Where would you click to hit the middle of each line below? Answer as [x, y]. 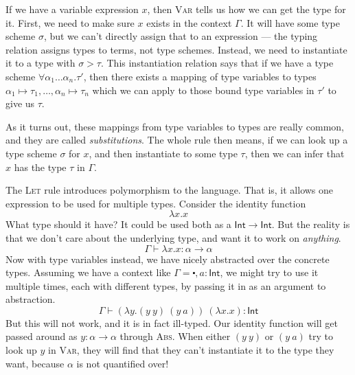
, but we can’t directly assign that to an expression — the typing [181, 36]
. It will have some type [290, 22]
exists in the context [189, 22]
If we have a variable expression [72, 9]
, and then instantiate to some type [163, 153]
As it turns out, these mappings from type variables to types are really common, [175, 126]
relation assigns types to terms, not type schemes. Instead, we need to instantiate [176, 49]
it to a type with [41, 63]
